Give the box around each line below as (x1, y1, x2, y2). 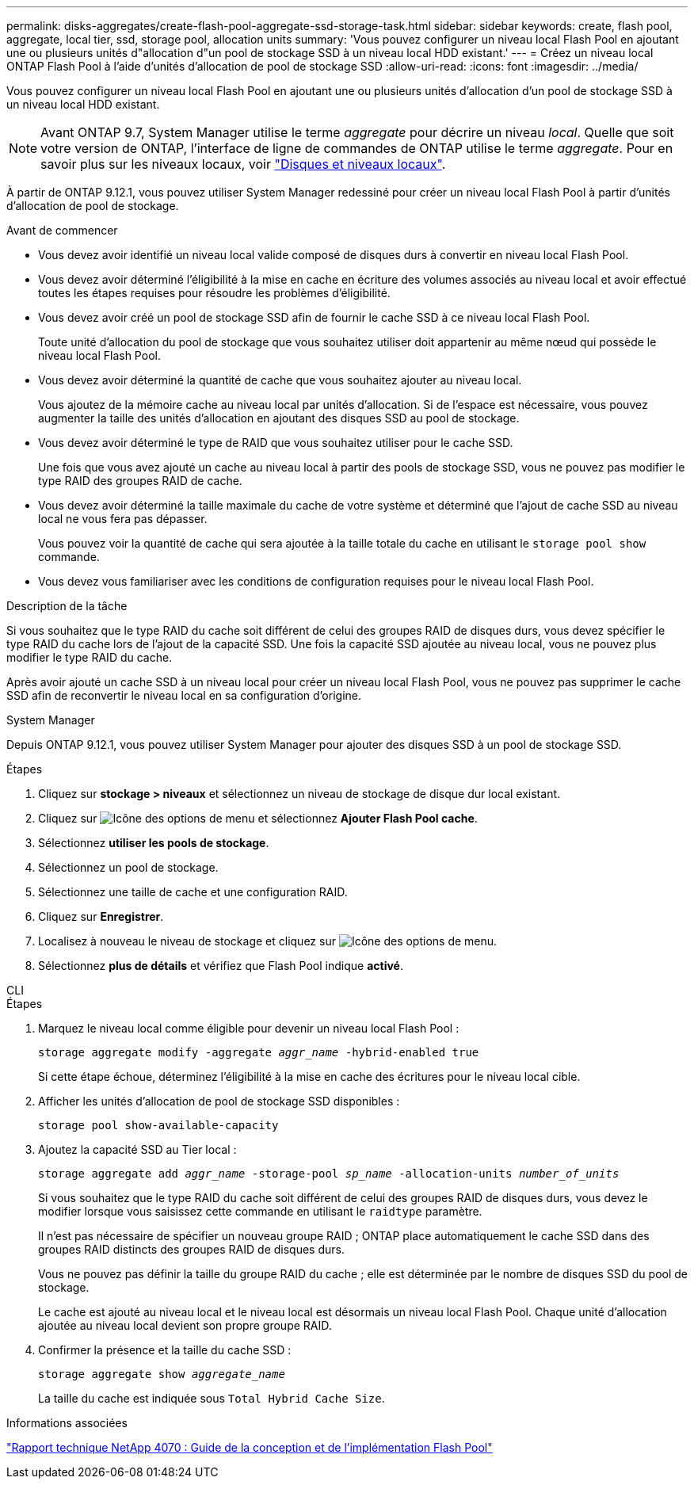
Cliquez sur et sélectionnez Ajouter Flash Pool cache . (38, 811, 478, 825)
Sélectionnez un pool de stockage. (38, 861, 219, 874)
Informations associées (6, 1416, 128, 1430)
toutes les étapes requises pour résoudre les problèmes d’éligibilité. (38, 286, 391, 300)
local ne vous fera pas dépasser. (38, 512, 208, 525)
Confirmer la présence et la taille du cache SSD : (38, 1343, 292, 1357)
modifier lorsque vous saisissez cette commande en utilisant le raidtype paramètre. (38, 1204, 482, 1218)
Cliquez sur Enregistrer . (38, 910, 164, 923)
